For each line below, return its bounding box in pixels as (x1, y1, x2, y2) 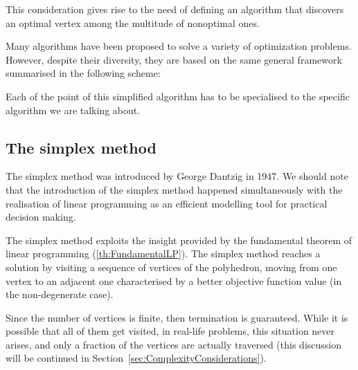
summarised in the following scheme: (6, 66, 161, 80)
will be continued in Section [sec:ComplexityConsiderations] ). (6, 351, 267, 365)
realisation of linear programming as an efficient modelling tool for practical (6, 196, 328, 210)
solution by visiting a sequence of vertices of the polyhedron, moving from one (6, 259, 337, 274)
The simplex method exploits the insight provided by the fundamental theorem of (6, 232, 352, 247)
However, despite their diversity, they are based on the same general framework (6, 52, 342, 66)
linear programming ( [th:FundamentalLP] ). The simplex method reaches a (6, 246, 321, 261)
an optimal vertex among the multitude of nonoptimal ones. (6, 15, 260, 30)
